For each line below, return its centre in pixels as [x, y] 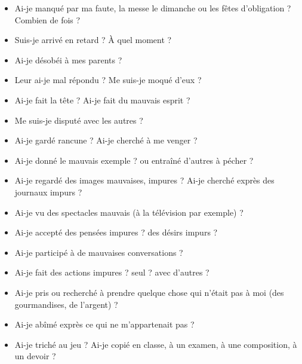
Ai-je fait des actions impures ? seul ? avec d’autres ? [112, 272]
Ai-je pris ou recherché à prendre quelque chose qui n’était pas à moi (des [149, 292]
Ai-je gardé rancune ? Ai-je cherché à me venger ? [106, 140]
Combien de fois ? [47, 19]
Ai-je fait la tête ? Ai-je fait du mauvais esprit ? [102, 100]
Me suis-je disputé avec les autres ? [79, 120]
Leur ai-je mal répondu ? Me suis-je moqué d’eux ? [108, 80]
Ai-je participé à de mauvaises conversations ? [99, 252]
